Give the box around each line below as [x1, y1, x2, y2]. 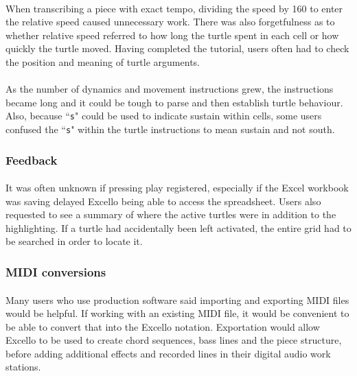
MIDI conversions [5, 263, 106, 280]
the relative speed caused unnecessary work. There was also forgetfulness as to [5, 14, 335, 29]
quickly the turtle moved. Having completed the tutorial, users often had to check [5, 41, 349, 56]
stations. [5, 360, 41, 374]
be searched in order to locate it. [5, 234, 143, 248]
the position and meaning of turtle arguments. [5, 54, 200, 69]
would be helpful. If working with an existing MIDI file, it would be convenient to [5, 306, 349, 320]
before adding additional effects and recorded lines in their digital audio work [5, 346, 331, 360]
